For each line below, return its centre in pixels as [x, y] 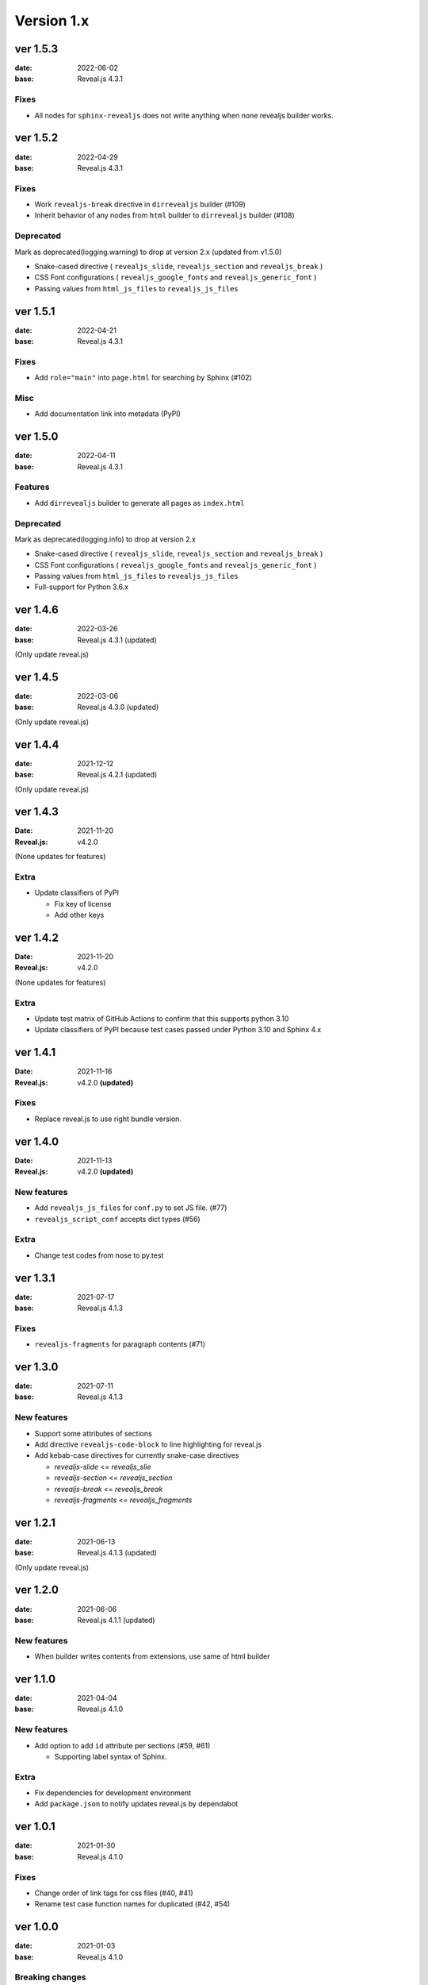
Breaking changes [50, 1977]
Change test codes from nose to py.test [99, 1255]
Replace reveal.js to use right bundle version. [108, 1119]
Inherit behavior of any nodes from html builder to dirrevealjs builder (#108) [164, 215]
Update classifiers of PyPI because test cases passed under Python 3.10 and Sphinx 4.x [178, 1030]
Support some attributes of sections [93, 1433]
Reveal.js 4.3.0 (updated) [118, 707]
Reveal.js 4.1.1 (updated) [116, 1620]
